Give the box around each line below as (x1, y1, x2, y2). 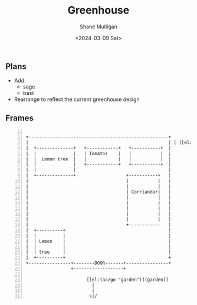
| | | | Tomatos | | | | (25, 150, 172, 156)
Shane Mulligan (80, 23, 117, 30)
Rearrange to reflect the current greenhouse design (14, 96, 140, 103)
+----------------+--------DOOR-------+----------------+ (25, 260, 172, 266)
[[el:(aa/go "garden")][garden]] (86, 277, 169, 283)
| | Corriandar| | (25, 189, 172, 195)
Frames (5, 113, 34, 123)
